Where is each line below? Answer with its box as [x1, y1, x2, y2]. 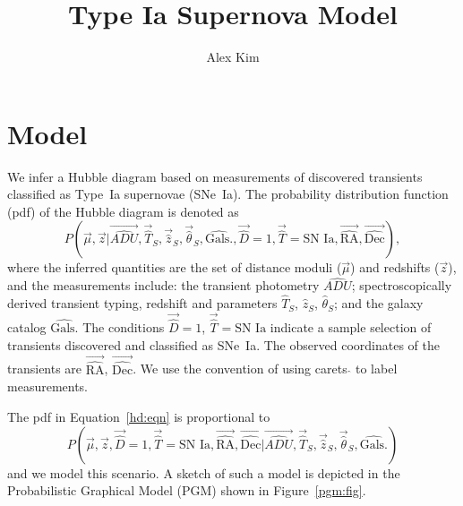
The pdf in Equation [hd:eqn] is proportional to [7, 407, 270, 425]
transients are [7, 359, 82, 378]
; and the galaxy [333, 294, 424, 313]
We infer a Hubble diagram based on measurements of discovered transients [7, 167, 423, 185]
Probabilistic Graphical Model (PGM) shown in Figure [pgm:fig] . [7, 481, 366, 500]
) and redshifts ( [350, 258, 440, 277]
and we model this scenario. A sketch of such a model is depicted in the [7, 463, 400, 482]
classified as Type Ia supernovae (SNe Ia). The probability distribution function [7, 184, 449, 203]
